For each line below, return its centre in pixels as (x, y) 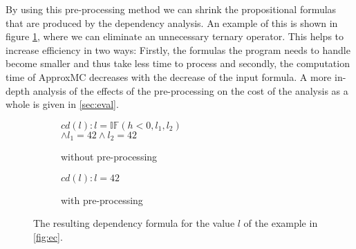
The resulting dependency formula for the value (134, 223)
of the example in (281, 223)
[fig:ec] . (48, 236)
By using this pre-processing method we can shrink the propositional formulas (171, 9)
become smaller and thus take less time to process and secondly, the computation (178, 63)
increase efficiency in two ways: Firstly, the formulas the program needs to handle (178, 49)
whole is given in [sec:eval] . (62, 104)
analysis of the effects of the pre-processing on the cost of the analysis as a (190, 90)
